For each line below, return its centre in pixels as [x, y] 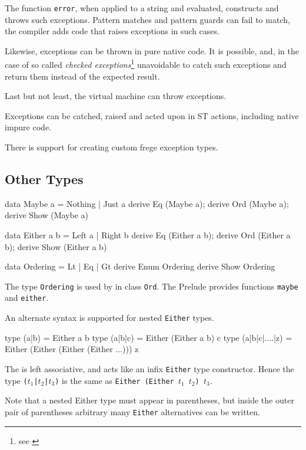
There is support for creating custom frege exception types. [112, 147]
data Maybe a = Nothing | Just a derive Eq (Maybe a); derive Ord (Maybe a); [147, 203]
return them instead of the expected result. [82, 76]
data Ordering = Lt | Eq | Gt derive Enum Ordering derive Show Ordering [140, 266]
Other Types [44, 179]
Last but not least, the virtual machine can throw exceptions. [116, 96]
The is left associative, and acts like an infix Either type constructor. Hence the [149, 368]
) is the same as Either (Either [114, 380]
